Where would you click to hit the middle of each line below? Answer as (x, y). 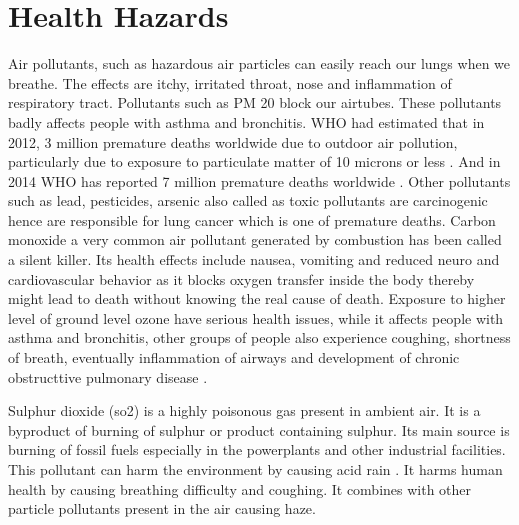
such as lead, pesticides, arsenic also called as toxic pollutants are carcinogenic (248, 200)
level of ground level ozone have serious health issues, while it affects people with (256, 317)
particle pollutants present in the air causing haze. (162, 508)
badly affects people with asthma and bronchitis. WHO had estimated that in (246, 121)
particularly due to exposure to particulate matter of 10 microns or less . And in (254, 161)
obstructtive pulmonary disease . (108, 376)
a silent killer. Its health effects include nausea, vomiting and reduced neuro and (254, 259)
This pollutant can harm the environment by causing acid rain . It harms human (255, 469)
